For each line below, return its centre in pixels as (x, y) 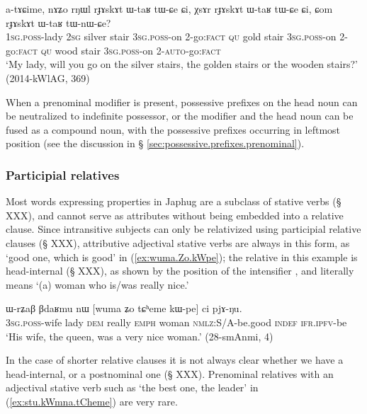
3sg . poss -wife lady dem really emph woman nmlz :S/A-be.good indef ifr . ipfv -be (176, 322)
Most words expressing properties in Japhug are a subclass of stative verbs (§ (174, 201)
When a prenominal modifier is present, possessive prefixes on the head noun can (182, 102)
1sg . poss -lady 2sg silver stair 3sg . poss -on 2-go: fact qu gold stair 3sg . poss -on (171, 36)
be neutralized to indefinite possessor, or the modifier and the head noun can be (180, 116)
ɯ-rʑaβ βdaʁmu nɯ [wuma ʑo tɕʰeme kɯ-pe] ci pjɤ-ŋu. (124, 308)
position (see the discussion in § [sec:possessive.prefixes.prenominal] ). (155, 143)
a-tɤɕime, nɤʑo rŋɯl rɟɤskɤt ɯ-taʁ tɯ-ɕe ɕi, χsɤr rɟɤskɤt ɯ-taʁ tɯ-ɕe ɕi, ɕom (169, 8)
